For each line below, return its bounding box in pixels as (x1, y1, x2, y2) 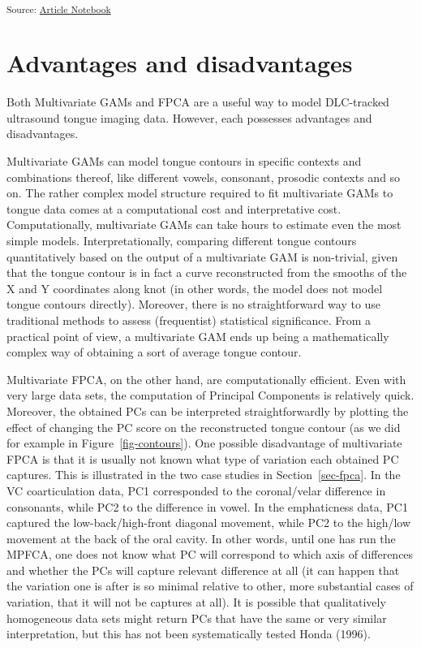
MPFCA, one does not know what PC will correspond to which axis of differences (6, 546, 414, 563)
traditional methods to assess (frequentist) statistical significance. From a (6, 311, 371, 328)
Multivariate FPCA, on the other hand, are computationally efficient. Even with (6, 370, 406, 387)
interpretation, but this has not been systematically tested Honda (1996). (6, 625, 371, 642)
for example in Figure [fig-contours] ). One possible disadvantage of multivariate (6, 434, 402, 451)
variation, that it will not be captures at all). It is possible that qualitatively (6, 594, 386, 611)
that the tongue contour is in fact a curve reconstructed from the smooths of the (6, 264, 407, 281)
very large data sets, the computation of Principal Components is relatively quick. (6, 387, 415, 404)
